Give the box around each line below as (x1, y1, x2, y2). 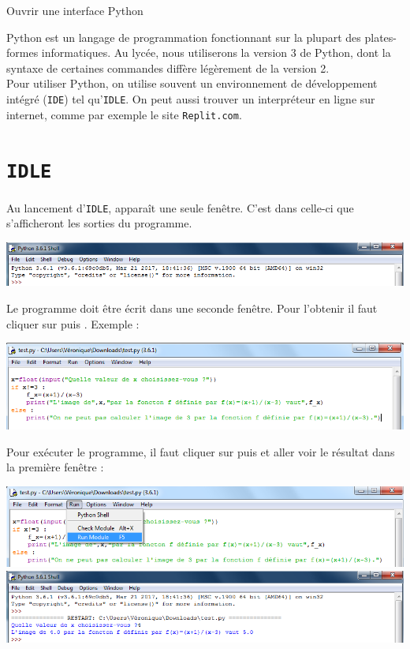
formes (6, 44, 39, 61)
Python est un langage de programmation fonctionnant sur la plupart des (6, 28, 361, 45)
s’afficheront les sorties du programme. (6, 215, 192, 231)
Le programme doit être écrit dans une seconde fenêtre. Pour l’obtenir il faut (6, 300, 378, 316)
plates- (364, 28, 397, 45)
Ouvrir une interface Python (6, 2, 143, 18)
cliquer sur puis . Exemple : (6, 315, 140, 332)
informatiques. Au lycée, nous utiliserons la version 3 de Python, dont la (41, 44, 391, 61)
